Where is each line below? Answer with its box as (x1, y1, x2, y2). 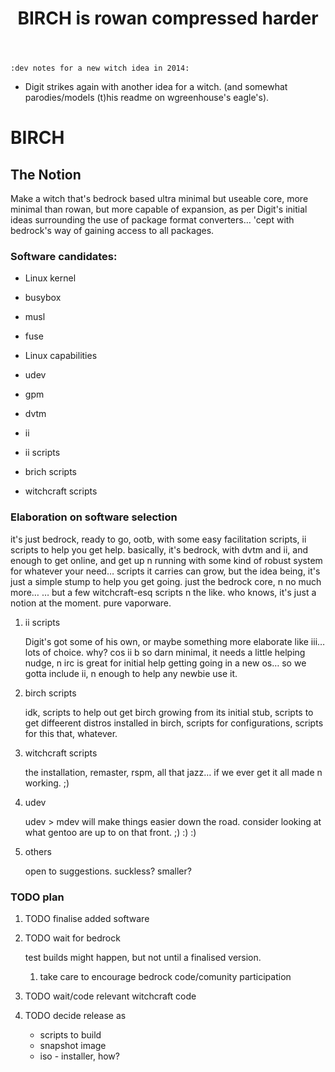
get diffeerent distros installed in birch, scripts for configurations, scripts (24, 717, 324, 729)
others (24, 845, 52, 857)
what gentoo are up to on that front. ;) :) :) (24, 826, 197, 838)
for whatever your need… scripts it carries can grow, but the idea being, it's (10, 565, 321, 577)
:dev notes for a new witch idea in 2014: (10, 63, 190, 74)
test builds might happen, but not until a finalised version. (24, 952, 262, 964)
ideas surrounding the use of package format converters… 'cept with (10, 214, 295, 226)
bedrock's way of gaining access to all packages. (10, 225, 215, 237)
